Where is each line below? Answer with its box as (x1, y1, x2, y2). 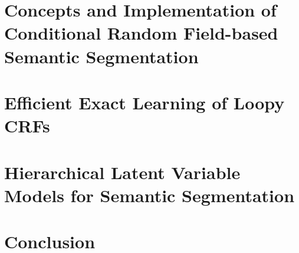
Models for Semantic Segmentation (4, 183, 295, 207)
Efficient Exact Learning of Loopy (4, 90, 285, 114)
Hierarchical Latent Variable (4, 160, 241, 184)
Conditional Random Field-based (4, 21, 278, 45)
